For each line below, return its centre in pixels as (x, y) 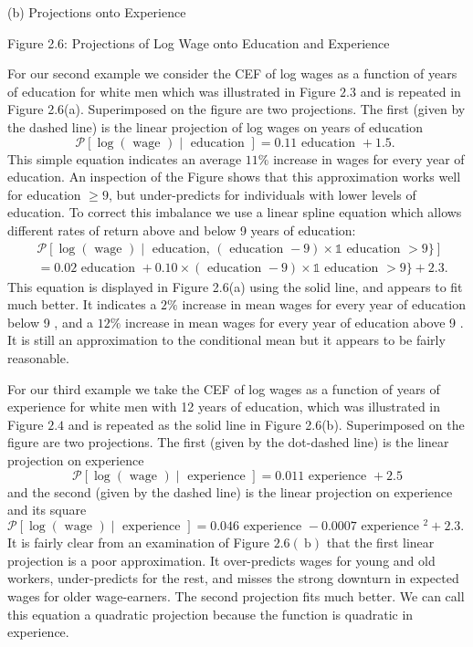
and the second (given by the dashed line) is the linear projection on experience (230, 491)
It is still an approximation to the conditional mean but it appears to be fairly (226, 340)
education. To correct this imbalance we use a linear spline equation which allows (235, 212)
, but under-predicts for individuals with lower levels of (262, 194)
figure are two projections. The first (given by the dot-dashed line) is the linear (228, 442)
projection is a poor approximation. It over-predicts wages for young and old (221, 560)
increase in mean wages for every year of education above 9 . (294, 322)
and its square (47, 510)
